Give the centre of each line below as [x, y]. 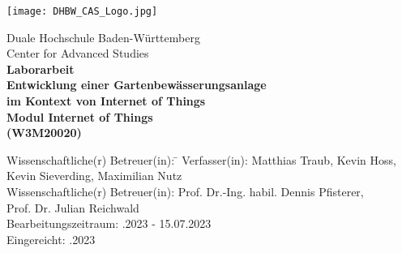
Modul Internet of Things [80, 116]
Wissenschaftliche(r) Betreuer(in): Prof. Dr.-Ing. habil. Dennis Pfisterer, [185, 191]
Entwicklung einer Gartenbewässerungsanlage [137, 85]
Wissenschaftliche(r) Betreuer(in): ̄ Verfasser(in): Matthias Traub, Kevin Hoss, [201, 159]
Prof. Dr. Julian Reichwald [73, 207]
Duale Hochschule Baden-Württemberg [103, 37]
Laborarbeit [41, 69]
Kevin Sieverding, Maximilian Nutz [94, 176]
